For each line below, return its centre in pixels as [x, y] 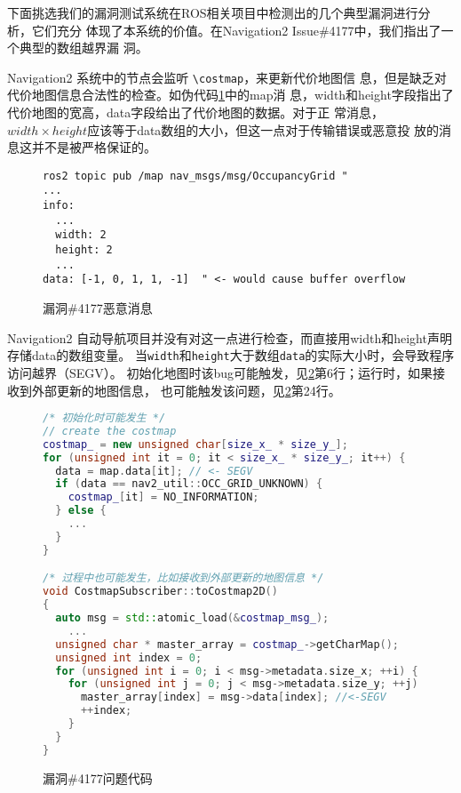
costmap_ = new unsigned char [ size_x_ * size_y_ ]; [195, 444]
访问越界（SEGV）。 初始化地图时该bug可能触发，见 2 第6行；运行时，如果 [220, 372]
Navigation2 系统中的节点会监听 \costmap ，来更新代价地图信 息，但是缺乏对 [227, 77]
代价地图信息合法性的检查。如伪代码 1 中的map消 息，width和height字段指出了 [230, 95]
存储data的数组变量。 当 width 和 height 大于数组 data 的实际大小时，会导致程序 [231, 355]
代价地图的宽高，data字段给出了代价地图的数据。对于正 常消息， [195, 112]
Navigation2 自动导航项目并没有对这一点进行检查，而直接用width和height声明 [230, 337]
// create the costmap [110, 431]
